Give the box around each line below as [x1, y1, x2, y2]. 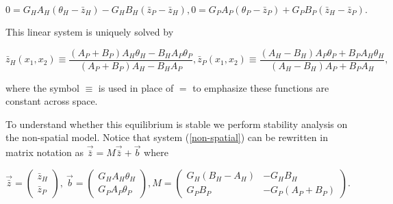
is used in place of [98, 80, 174, 94]
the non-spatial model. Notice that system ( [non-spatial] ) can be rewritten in [5, 130, 328, 144]
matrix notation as [5, 145, 84, 160]
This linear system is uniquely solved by [5, 25, 174, 38]
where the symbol [5, 80, 79, 94]
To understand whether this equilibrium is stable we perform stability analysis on [5, 116, 348, 131]
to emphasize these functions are [192, 80, 329, 94]
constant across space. [5, 94, 98, 108]
